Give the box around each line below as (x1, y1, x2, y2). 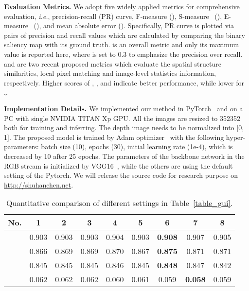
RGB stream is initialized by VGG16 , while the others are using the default (4, 160, 233, 171)
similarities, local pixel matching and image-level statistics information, (4, 68, 216, 78)
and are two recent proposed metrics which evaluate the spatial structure (4, 58, 221, 68)
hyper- (226, 132, 246, 142)
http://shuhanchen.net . (4, 179, 73, 189)
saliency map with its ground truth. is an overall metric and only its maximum (4, 39, 239, 50)
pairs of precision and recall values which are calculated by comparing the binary (4, 30, 245, 40)
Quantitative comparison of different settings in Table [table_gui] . (6, 197, 233, 209)
